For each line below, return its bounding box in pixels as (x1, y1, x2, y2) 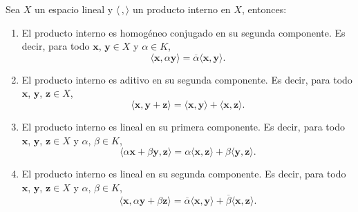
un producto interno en (132, 2, 231, 16)
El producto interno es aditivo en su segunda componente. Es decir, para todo (21, 72, 352, 86)
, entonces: (241, 2, 287, 16)
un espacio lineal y (34, 2, 113, 16)
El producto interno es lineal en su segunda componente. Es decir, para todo (21, 166, 346, 181)
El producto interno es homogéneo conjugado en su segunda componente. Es (21, 25, 346, 39)
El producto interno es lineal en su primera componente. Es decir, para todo (21, 119, 345, 133)
